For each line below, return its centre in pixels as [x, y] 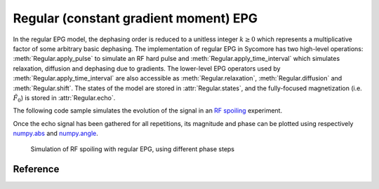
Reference [36, 169]
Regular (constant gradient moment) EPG [135, 18]
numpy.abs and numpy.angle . [55, 134]
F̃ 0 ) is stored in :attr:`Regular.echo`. [64, 98]
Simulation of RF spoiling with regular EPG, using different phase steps [133, 149]
